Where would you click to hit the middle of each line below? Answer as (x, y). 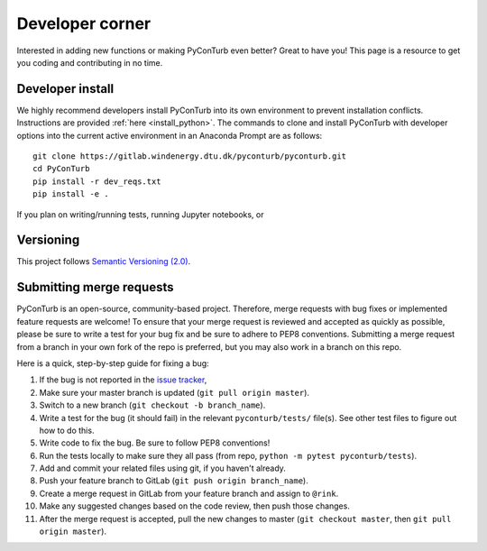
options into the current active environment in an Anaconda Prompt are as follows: (170, 135)
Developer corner (84, 23)
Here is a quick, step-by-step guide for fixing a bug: (113, 363)
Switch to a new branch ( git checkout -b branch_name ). (152, 405)
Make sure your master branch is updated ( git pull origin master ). (175, 392)
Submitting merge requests (95, 287)
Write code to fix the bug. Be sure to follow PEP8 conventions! (155, 443)
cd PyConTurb (61, 169)
